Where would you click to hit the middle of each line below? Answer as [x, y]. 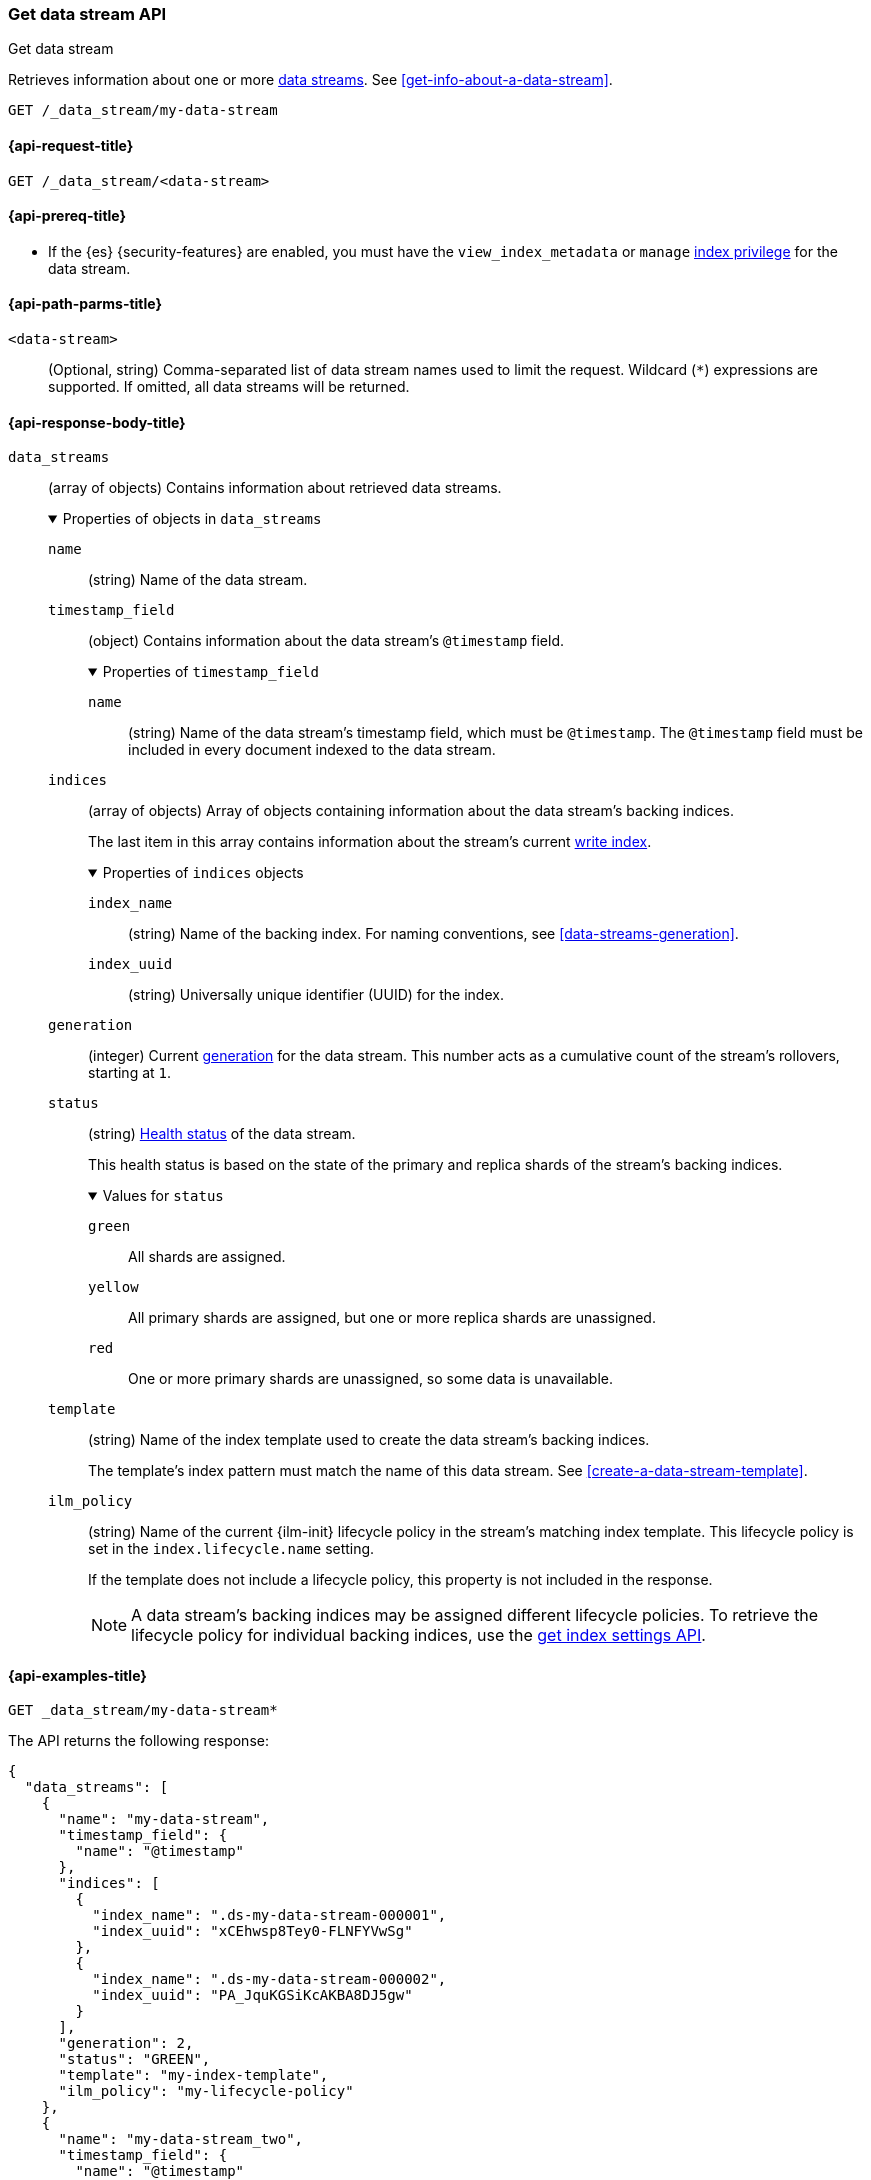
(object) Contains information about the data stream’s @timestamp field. [326, 641]
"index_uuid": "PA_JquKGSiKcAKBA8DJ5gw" [252, 1995]
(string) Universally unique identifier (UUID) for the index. [316, 995]
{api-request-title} [71, 145]
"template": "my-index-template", [193, 2075]
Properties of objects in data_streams [192, 519]
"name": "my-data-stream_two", [181, 2139]
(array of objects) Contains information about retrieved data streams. [275, 488]
